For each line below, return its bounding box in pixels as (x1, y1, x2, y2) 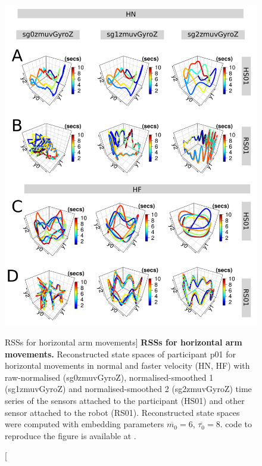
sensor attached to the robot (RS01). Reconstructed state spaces (5, 406, 240, 418)
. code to (220, 418, 252, 430)
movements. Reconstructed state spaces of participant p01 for (5, 347, 236, 360)
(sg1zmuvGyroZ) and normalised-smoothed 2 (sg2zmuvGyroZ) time (5, 382, 252, 395)
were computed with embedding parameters (5, 418, 164, 430)
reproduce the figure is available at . (5, 429, 136, 442)
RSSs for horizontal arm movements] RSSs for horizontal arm (5, 335, 242, 348)
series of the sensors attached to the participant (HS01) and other (5, 394, 245, 406)
